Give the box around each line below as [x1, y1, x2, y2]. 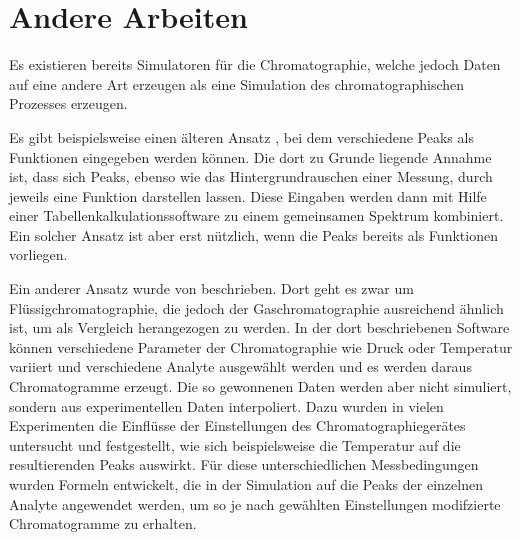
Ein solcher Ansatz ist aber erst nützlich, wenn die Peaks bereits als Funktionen [9, 224, 498, 245]
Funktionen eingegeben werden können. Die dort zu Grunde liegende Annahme [9, 146, 492, 167]
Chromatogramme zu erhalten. [9, 513, 197, 534]
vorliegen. [9, 244, 68, 265]
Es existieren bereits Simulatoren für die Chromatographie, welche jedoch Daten [9, 54, 501, 75]
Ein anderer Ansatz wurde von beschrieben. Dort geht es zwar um [9, 278, 414, 299]
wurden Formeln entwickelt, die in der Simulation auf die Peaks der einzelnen [9, 474, 483, 494]
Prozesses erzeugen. [9, 93, 128, 114]
